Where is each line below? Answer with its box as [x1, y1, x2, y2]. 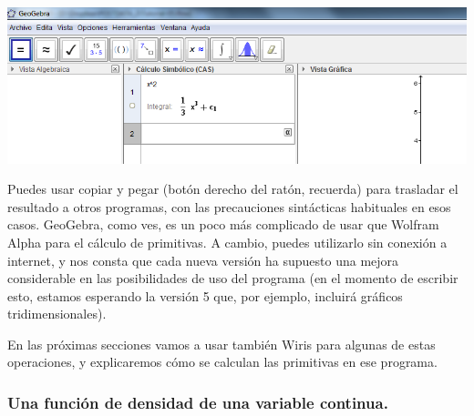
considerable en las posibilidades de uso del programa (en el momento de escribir [7, 269, 459, 288]
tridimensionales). [7, 304, 107, 323]
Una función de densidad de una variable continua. [7, 391, 388, 413]
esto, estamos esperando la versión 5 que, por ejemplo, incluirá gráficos [7, 286, 403, 305]
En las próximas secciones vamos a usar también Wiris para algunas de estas [7, 334, 436, 353]
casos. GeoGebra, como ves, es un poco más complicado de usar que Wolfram [7, 215, 439, 234]
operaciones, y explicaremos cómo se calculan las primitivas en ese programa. [7, 352, 438, 371]
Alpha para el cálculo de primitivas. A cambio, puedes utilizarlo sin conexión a [7, 232, 448, 251]
